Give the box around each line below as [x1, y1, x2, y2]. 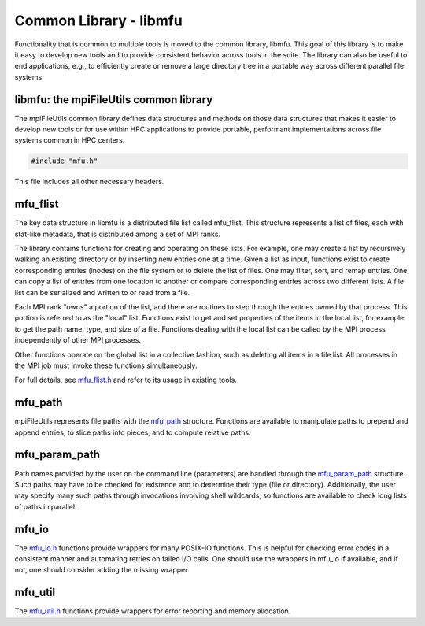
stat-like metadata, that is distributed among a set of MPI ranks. [14, 229, 220, 239]
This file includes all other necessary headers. [14, 177, 164, 187]
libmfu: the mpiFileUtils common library [14, 93, 213, 106]
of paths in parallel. [14, 502, 77, 511]
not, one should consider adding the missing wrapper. [14, 565, 190, 575]
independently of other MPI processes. [14, 335, 142, 345]
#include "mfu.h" [31, 157, 98, 165]
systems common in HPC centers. [14, 135, 125, 145]
